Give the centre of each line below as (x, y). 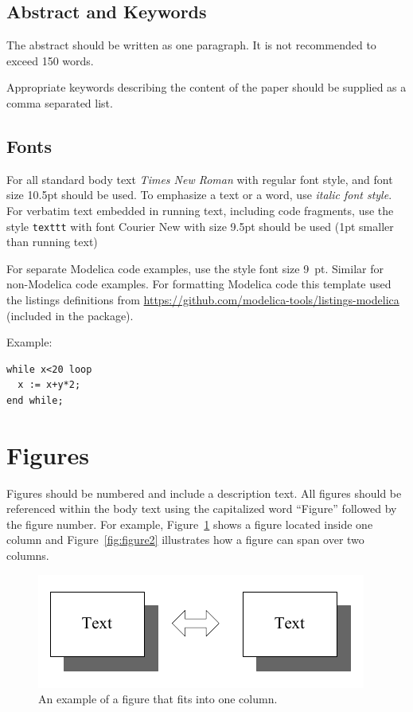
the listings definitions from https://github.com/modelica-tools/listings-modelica (203, 299)
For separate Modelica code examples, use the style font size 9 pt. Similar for (195, 268)
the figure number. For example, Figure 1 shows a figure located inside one (190, 524)
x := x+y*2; (49, 385)
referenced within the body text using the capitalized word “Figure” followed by (202, 509)
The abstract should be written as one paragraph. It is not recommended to (191, 45)
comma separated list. (60, 102)
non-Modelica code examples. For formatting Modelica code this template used (199, 284)
